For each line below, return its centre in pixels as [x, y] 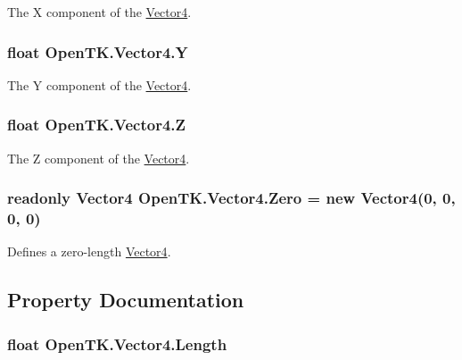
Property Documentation [126, 300]
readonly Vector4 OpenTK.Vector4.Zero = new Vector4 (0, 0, [231, 198]
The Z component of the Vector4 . [99, 158]
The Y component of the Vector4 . [99, 84]
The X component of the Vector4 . [99, 12]
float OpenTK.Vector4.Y [98, 51]
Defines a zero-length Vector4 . [89, 251]
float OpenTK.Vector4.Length [117, 343]
